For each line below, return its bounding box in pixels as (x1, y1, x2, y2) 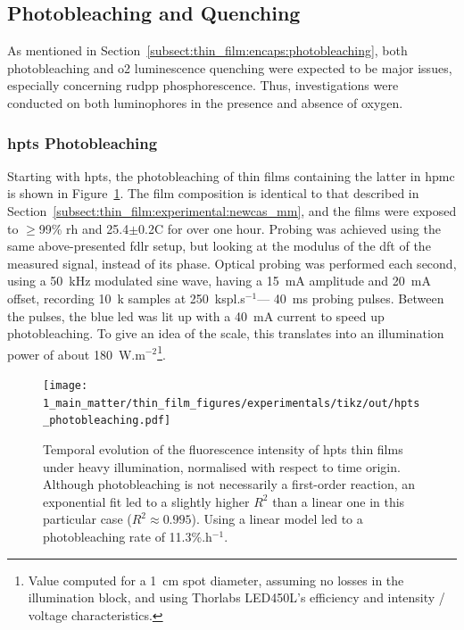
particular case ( (43, 510, 132, 528)
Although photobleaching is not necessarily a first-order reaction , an (43, 475, 416, 493)
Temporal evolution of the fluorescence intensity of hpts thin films (43, 439, 403, 458)
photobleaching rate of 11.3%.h (43, 526, 212, 545)
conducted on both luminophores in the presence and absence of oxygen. (7, 93, 403, 112)
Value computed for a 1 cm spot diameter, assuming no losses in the (28, 570, 404, 589)
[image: (43, 378, 88, 392)
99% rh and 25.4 (38, 219, 129, 237)
